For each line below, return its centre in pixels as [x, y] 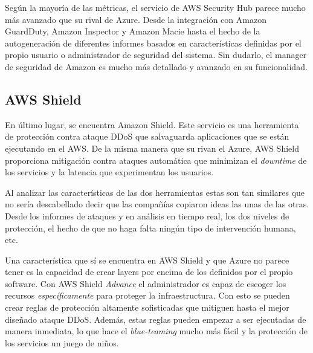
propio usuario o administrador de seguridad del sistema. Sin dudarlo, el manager [156, 55]
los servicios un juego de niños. [62, 342]
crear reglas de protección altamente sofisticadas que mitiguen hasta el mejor [147, 307]
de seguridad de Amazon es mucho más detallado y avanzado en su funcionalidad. [156, 66]
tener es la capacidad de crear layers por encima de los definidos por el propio [149, 272]
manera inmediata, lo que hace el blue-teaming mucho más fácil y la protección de [156, 331]
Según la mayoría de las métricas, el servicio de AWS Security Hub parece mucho [155, 7]
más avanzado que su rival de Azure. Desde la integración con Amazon [136, 19]
